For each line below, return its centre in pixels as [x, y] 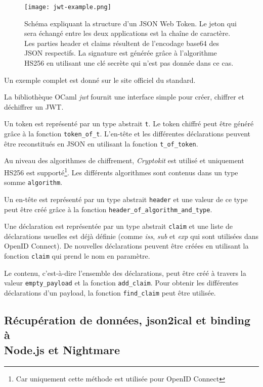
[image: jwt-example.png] [68, 7]
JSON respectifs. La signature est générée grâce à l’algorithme [121, 53]
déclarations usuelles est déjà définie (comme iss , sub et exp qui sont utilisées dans [131, 236]
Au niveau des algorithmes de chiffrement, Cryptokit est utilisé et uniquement [124, 160]
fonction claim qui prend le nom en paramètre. [77, 256]
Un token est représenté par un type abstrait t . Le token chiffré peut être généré [129, 124]
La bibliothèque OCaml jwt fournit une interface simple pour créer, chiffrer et [124, 97]
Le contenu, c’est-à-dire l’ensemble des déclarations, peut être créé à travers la [125, 273]
